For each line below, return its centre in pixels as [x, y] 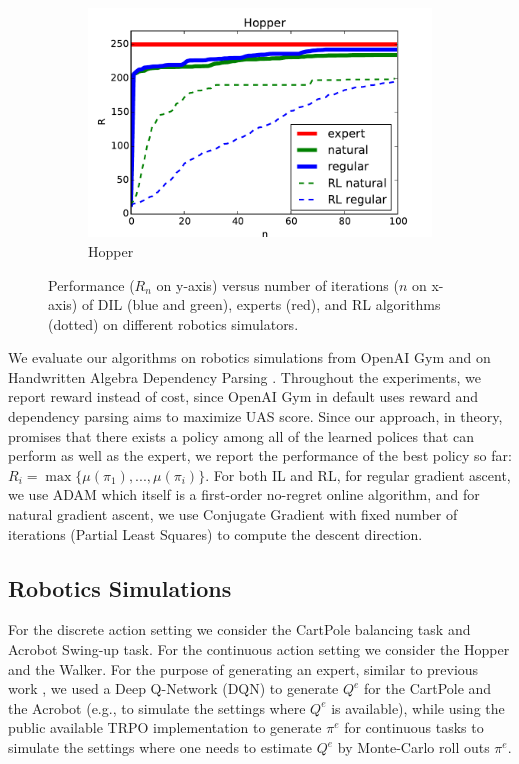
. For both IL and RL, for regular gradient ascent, [358, 474]
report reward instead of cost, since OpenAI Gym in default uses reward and [243, 396]
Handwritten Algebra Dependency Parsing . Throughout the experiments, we [244, 376]
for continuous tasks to [414, 727]
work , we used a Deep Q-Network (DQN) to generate [173, 688]
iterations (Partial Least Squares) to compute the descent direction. [215, 533]
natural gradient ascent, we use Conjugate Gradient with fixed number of [233, 514]
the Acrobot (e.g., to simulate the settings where [157, 707]
